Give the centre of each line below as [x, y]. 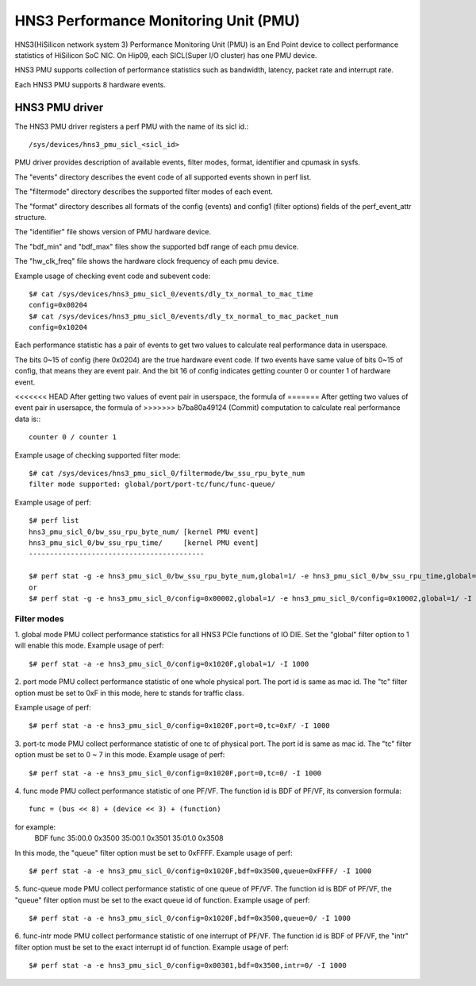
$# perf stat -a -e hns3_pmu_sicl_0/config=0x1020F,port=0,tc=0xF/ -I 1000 [179, 726]
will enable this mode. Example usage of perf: [89, 646]
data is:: [28, 419]
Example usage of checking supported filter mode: [98, 455]
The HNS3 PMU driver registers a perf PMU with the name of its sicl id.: [132, 126]
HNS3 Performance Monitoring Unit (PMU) [157, 21]
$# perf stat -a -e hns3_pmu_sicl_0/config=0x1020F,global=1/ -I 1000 [169, 664]
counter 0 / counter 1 [73, 437]
